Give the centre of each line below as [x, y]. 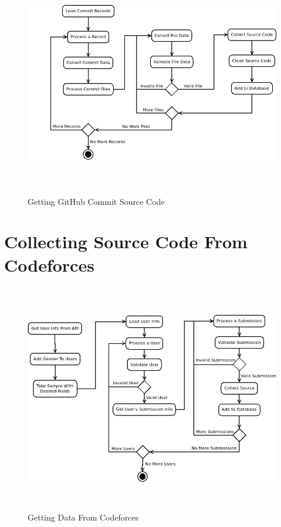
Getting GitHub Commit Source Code [96, 201]
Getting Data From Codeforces [83, 517]
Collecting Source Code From [126, 241]
